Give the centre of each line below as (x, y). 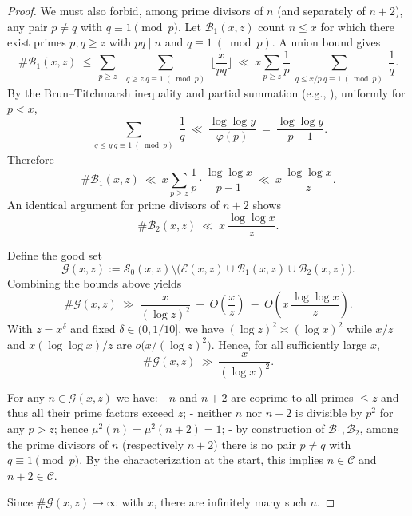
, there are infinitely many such (230, 502)
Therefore (31, 159)
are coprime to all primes (292, 397)
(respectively (153, 444)
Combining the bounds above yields (95, 282)
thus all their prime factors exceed (91, 413)
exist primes (37, 42)
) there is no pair (255, 444)
